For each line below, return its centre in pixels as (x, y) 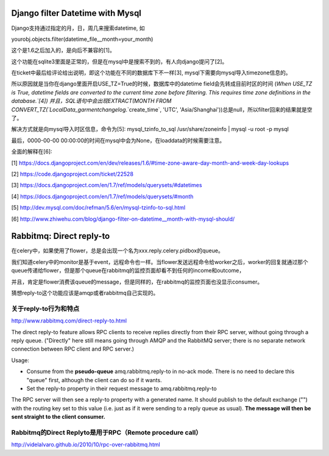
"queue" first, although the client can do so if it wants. (94, 380)
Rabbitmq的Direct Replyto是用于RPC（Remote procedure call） (107, 432)
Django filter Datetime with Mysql (76, 13)
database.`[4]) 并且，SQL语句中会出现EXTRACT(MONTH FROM (91, 101)
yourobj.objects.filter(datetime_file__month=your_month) (82, 39)
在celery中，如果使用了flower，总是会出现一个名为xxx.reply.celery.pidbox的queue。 (117, 251)
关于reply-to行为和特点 (45, 308)
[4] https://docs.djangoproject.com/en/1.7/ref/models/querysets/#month (102, 196)
